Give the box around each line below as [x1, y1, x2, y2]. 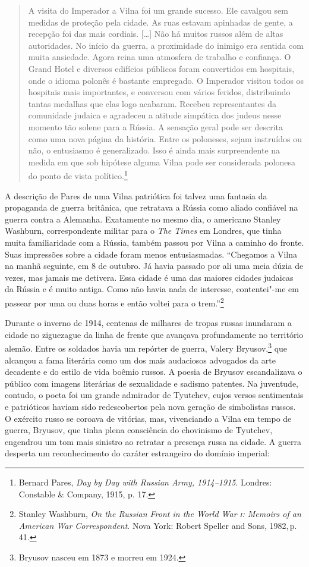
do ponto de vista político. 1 [28, 168, 128, 181]
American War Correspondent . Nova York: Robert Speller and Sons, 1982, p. [18, 519, 297, 531]
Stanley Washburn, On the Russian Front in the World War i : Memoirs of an [18, 508, 301, 520]
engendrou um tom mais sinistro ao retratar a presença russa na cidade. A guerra [5, 435, 301, 447]
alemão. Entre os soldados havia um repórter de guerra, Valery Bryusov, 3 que [5, 340, 288, 354]
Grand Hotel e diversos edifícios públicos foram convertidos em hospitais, [28, 62, 295, 74]
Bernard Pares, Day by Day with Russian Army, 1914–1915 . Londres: [18, 475, 272, 488]
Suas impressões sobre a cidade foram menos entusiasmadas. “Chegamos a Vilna [5, 248, 297, 260]
